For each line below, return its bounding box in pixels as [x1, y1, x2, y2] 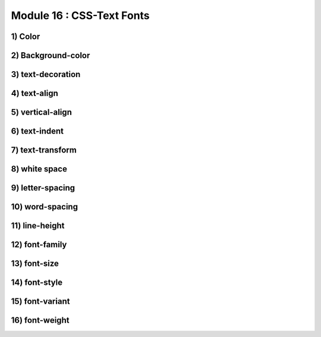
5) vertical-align [11, 107, 73, 117]
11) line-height [11, 221, 65, 231]
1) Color [11, 31, 40, 42]
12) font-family [11, 240, 67, 250]
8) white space [11, 164, 68, 174]
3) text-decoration [11, 69, 81, 80]
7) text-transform [11, 145, 77, 155]
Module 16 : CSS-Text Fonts [11, 9, 150, 22]
